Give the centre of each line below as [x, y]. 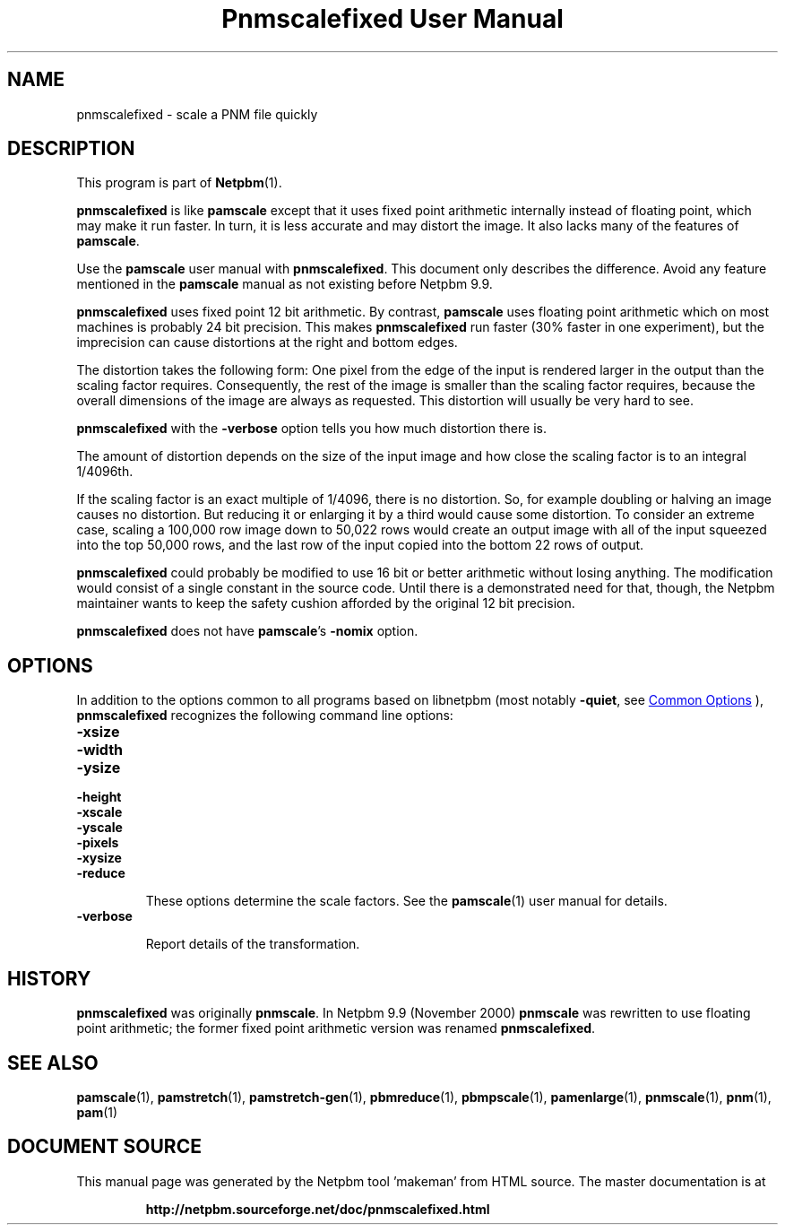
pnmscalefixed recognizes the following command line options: [265, 716]
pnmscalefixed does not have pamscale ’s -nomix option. [247, 631]
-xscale [99, 812]
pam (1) [97, 1112]
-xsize [98, 732]
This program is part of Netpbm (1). [179, 183]
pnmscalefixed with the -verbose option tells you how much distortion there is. [311, 429]
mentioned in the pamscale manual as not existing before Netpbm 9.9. [285, 284]
